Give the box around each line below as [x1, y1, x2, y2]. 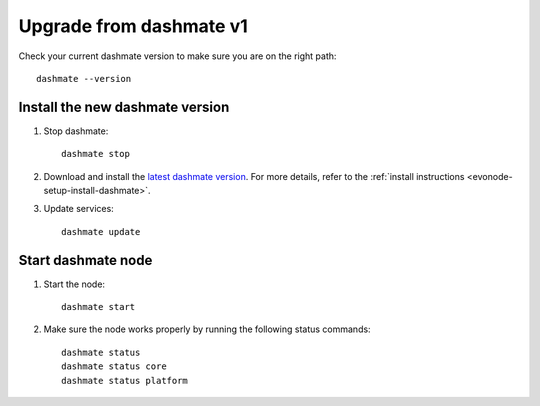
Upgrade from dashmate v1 [18, 15, 249, 37]
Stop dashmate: [43, 125, 109, 137]
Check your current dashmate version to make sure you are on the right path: [18, 50, 337, 62]
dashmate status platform [61, 375, 189, 386]
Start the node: [43, 278, 105, 290]
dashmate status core [61, 361, 167, 372]
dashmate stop [61, 148, 130, 160]
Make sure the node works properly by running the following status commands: [43, 323, 371, 335]
